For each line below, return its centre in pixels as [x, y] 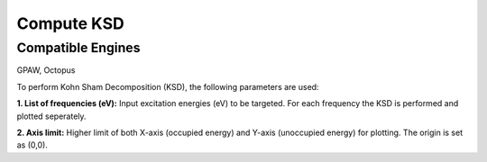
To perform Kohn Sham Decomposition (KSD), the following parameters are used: [168, 86]
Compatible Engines [78, 48]
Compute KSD [71, 23]
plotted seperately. [51, 116]
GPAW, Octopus [46, 70]
